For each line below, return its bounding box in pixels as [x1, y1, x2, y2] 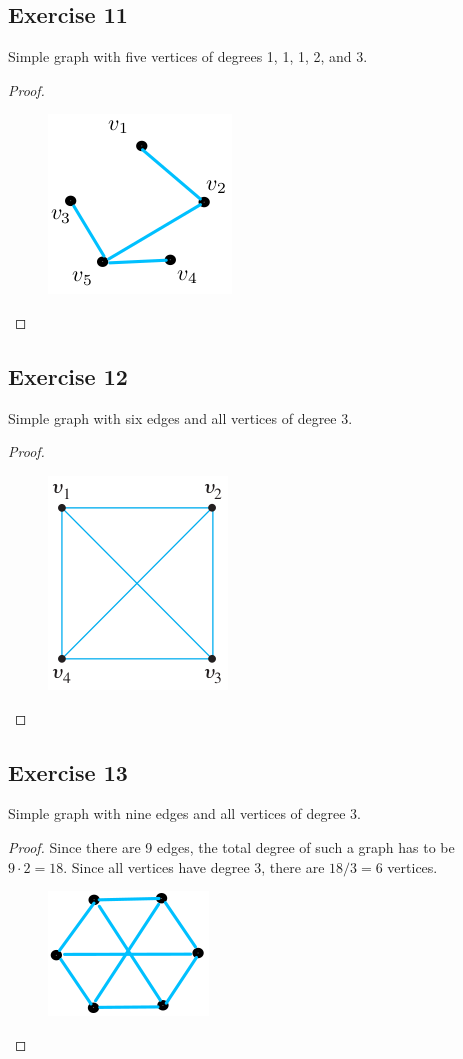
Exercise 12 [8, 360, 128, 391]
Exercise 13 [8, 756, 128, 787]
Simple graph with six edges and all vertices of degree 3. [8, 407, 353, 428]
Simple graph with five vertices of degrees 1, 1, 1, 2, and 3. [8, 46, 368, 67]
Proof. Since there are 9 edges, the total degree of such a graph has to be [8, 836, 455, 857]
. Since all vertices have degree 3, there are [63, 856, 325, 877]
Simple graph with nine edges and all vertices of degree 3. [8, 803, 361, 824]
